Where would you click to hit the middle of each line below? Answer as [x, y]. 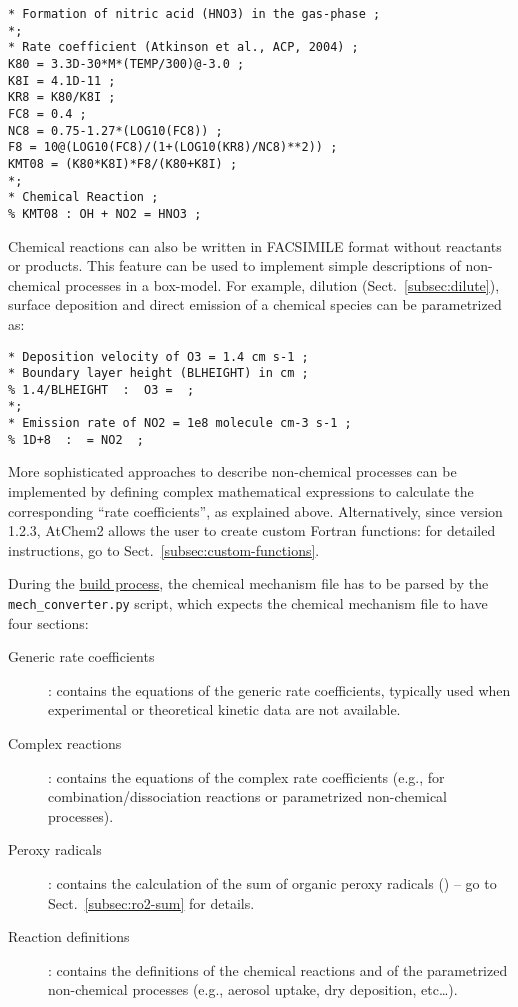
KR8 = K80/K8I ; [62, 97]
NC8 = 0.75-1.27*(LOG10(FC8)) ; [115, 130]
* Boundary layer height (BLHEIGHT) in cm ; [158, 373]
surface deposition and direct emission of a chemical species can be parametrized [255, 304]
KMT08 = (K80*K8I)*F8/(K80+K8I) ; [123, 163]
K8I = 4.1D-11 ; [62, 80]
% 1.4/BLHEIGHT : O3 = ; [101, 389]
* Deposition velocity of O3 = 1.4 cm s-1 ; [158, 356]
